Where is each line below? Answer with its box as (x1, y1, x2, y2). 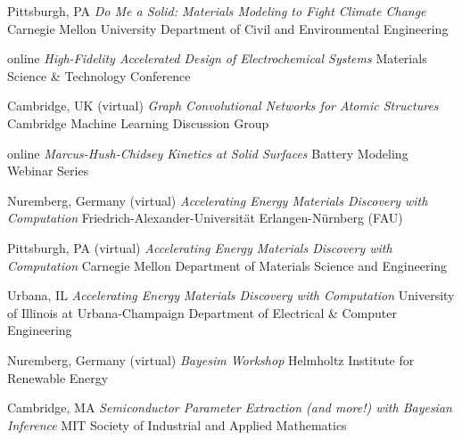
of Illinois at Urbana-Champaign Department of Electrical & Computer (7, 303, 397, 322)
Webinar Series (7, 161, 89, 180)
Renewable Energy (7, 368, 109, 387)
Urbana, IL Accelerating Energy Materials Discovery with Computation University (7, 286, 455, 305)
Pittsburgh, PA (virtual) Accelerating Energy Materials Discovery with (7, 238, 392, 257)
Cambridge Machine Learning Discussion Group (7, 113, 269, 132)
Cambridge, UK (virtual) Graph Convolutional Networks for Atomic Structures (7, 96, 439, 115)
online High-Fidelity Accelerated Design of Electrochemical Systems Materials (7, 49, 427, 68)
